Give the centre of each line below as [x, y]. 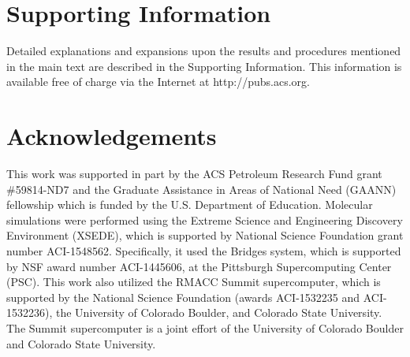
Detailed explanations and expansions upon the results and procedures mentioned [204, 51]
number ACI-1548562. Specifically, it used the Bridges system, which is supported [204, 251]
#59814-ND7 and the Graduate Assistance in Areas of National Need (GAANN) [201, 189]
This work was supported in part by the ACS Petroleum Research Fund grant [194, 174]
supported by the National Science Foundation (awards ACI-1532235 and [183, 297]
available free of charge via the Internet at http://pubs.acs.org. [158, 82]
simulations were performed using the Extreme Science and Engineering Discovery [205, 219]
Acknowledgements [112, 136]
